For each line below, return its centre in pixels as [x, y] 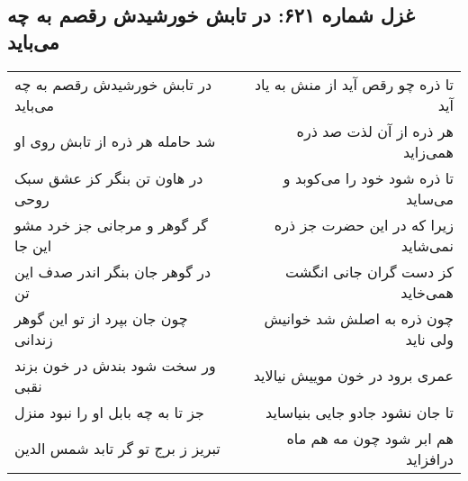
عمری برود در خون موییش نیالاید [353, 376]
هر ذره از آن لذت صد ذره [375, 131]
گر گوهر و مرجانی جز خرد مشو [111, 224]
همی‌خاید [427, 292]
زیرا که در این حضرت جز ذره [364, 224]
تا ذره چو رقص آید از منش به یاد [354, 84]
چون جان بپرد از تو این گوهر [101, 318]
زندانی [34, 339]
